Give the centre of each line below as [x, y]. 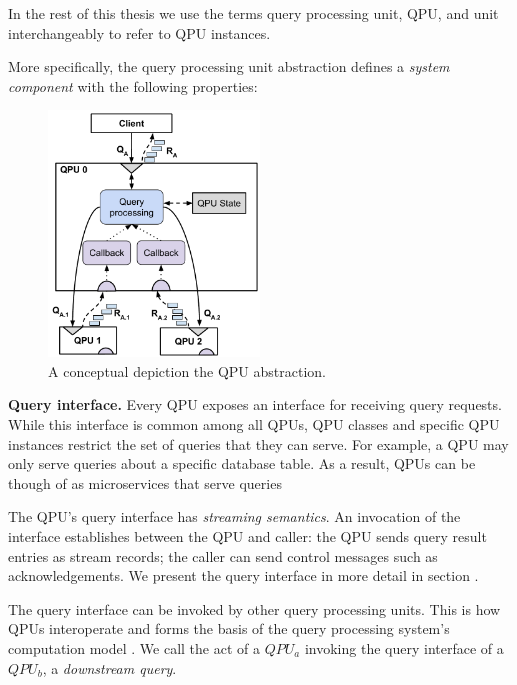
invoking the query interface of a [404, 648]
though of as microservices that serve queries [145, 482]
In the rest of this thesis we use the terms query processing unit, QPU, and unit [253, 13]
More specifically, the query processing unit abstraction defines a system [229, 66]
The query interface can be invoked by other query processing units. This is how [254, 608]
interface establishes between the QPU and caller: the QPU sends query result [247, 536]
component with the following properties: [133, 85]
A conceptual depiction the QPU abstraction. [187, 370]
